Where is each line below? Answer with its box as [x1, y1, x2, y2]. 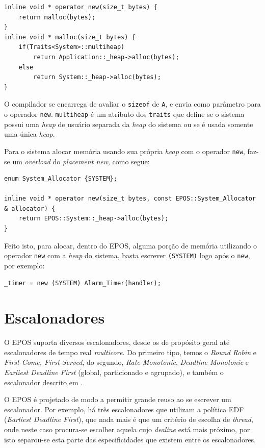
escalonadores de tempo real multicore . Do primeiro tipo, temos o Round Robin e [4, 346, 256, 357]
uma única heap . [4, 129, 55, 139]
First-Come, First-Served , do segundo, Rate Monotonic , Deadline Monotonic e [4, 357, 249, 367]
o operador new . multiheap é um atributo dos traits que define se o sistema [4, 109, 245, 119]
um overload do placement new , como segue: [12, 156, 150, 166]
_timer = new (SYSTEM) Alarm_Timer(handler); [4, 279, 161, 287]
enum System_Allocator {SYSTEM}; [4, 175, 117, 183]
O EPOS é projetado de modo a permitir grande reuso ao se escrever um [4, 394, 231, 405]
